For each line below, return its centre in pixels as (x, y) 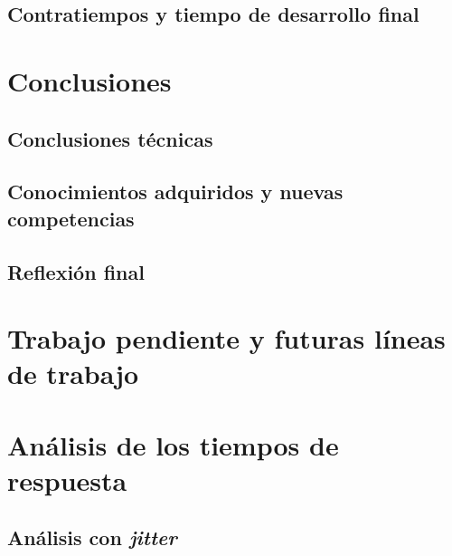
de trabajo (73, 374)
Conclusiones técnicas (110, 138)
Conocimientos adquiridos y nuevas (175, 192)
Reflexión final (76, 271)
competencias (71, 218)
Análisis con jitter (92, 537)
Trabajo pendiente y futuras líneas (226, 338)
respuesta (67, 479)
